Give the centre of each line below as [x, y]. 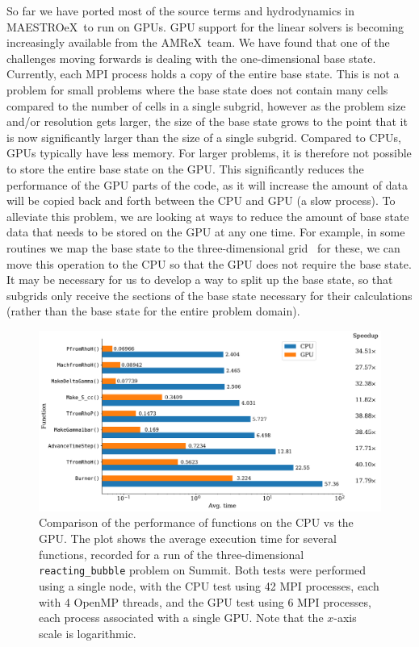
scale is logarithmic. [88, 633]
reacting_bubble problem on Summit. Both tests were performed [202, 570]
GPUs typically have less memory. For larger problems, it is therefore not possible [209, 153]
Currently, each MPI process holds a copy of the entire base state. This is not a [203, 74]
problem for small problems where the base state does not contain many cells [197, 89]
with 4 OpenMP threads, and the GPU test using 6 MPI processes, [205, 601]
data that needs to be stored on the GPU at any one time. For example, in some [206, 232]
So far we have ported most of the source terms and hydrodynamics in [180, 10]
